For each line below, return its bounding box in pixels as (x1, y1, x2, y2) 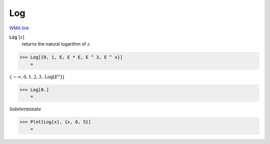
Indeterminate (9, 106, 41, 112)
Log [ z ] (9, 34, 24, 40)
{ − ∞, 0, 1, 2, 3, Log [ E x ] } (9, 73, 65, 79)
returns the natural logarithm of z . (21, 41, 91, 47)
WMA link (9, 25, 29, 31)
